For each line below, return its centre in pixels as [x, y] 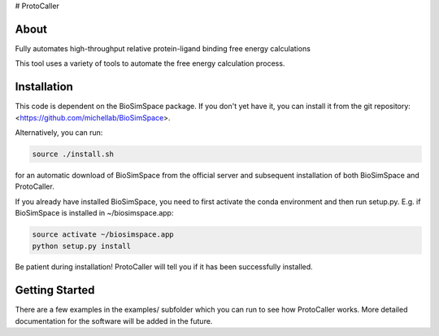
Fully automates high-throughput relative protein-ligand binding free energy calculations [163, 48]
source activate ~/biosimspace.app [103, 235]
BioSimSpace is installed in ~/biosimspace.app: [94, 213]
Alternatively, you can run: [59, 132]
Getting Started [55, 290]
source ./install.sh [73, 154]
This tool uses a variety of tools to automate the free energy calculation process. [150, 63]
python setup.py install [82, 246]
